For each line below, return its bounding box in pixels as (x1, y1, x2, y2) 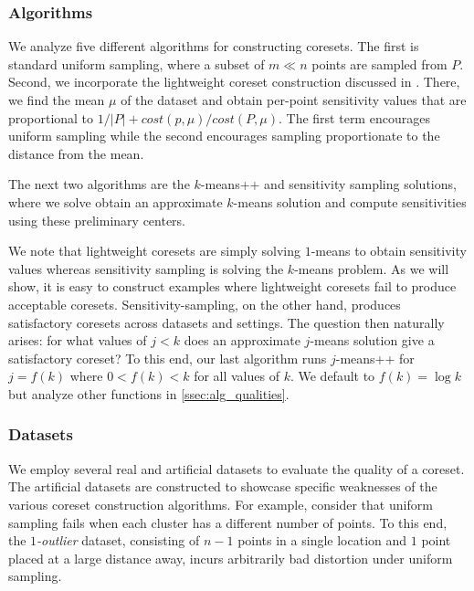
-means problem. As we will (294, 259, 449, 278)
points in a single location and (237, 531, 407, 550)
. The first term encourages (279, 108, 430, 127)
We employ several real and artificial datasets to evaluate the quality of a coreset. (8, 459, 465, 478)
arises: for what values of (8, 331, 147, 350)
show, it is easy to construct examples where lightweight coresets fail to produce (8, 277, 457, 296)
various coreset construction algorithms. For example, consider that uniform (8, 494, 433, 513)
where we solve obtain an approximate (8, 192, 223, 211)
